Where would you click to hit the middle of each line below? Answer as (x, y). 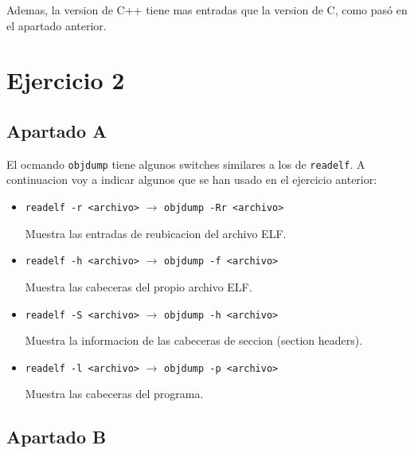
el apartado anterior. (57, 25)
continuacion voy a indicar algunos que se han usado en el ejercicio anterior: (192, 180)
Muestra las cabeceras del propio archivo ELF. (139, 286)
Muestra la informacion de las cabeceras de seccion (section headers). (194, 340)
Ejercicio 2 (66, 80)
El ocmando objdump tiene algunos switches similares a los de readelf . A (186, 164)
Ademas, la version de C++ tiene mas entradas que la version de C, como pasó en (207, 10)
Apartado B (57, 437)
